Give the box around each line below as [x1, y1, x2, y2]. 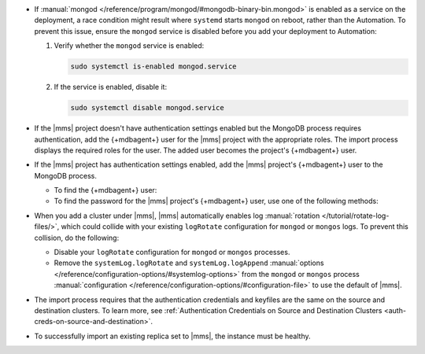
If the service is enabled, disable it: [54, 83, 168, 92]
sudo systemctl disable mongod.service [70, 103, 224, 112]
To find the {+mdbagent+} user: [54, 186, 157, 195]
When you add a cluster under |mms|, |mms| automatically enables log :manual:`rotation [34, 211, 320, 220]
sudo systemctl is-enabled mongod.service [70, 62, 237, 71]
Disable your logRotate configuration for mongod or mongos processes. [54, 248, 290, 257]
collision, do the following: [34, 233, 120, 242]
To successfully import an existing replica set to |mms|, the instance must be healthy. [34, 331, 311, 341]
